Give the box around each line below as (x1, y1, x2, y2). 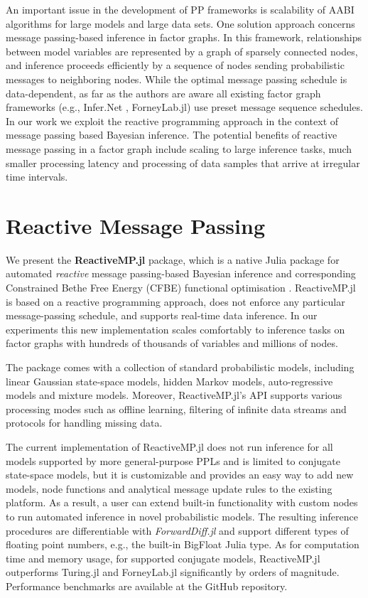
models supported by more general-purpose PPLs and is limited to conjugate (6, 453, 340, 468)
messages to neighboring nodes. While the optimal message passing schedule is (6, 71, 347, 86)
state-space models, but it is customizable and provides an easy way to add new (6, 467, 354, 482)
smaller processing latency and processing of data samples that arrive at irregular (6, 155, 360, 170)
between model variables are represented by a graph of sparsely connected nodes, (6, 43, 358, 58)
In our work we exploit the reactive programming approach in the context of (6, 113, 339, 128)
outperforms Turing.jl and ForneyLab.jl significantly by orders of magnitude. (6, 565, 340, 580)
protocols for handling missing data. (6, 415, 163, 430)
